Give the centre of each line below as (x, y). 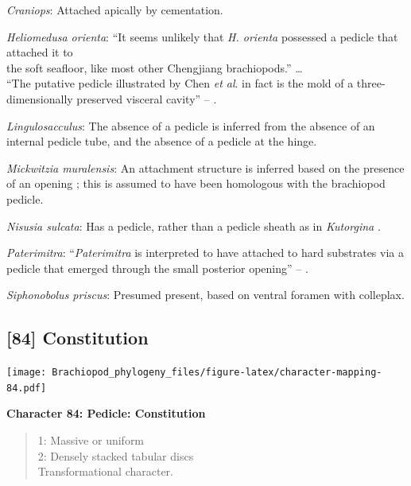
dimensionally (40, 98)
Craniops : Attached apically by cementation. (115, 10)
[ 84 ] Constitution (78, 338)
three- (371, 83)
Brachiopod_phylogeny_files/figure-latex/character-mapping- (217, 373)
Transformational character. (105, 471)
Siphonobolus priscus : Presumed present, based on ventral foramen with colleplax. (205, 295)
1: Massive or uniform (91, 440)
